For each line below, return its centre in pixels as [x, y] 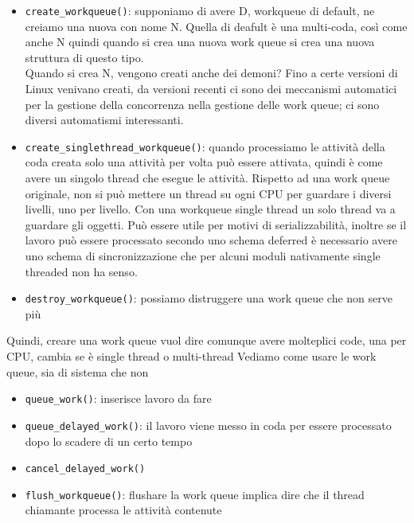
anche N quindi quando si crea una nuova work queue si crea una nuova [200, 42]
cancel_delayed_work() [85, 469]
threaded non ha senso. [81, 271]
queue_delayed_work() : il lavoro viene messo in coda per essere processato [208, 425]
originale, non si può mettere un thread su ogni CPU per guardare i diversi [208, 193]
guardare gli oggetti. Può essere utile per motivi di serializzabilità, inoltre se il [216, 224]
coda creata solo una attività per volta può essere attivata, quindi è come [204, 162]
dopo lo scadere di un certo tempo [109, 441]
